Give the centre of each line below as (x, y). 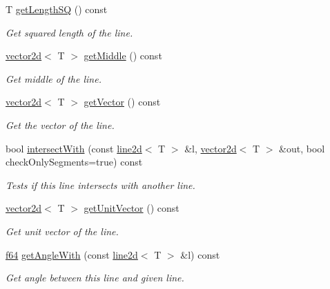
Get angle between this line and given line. (95, 278)
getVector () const (122, 102)
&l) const (200, 254)
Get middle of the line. (54, 78)
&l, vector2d (211, 148)
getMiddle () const (123, 56)
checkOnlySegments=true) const (74, 162)
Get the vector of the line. (60, 124)
